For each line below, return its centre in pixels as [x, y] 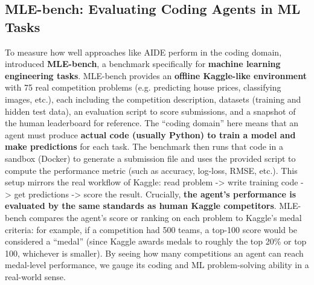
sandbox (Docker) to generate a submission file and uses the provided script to [150, 158]
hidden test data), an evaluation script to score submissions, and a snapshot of [150, 111]
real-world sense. [35, 276]
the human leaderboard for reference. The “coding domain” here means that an [152, 123]
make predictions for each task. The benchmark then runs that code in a [144, 146]
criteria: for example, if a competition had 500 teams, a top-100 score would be [151, 229]
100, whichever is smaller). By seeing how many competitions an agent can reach [154, 253]
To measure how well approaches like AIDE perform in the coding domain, [143, 52]
